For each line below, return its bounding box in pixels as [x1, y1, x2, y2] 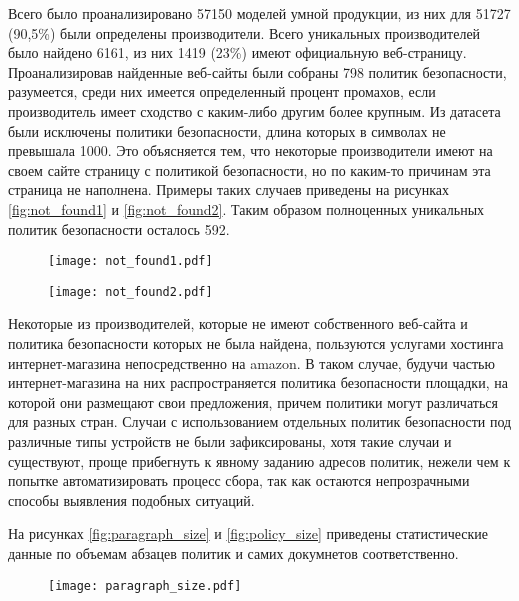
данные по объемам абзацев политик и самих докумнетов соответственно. [8, 542, 459, 563]
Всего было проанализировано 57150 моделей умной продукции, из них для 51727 [8, 3, 511, 23]
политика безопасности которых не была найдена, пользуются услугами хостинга [8, 333, 504, 354]
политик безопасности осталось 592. [8, 218, 230, 239]
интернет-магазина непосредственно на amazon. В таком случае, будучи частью [8, 352, 495, 373]
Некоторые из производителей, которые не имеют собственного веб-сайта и [8, 313, 468, 334]
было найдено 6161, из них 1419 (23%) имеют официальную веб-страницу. [8, 42, 467, 63]
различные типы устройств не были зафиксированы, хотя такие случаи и [8, 431, 452, 451]
